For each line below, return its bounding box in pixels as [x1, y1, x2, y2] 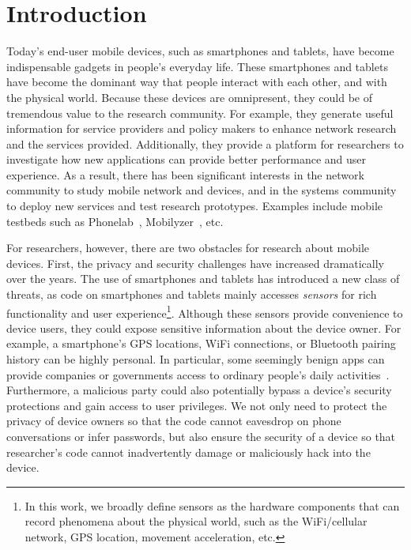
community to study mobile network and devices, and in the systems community [6, 182, 397, 198]
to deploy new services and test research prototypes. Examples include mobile [6, 198, 383, 214]
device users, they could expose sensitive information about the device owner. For [6, 319, 402, 336]
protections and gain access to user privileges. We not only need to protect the [6, 397, 387, 413]
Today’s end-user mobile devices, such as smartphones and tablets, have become [6, 43, 394, 59]
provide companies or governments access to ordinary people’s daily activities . [6, 366, 390, 382]
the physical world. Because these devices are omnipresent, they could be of [6, 89, 373, 105]
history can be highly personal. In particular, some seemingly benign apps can [6, 351, 385, 367]
